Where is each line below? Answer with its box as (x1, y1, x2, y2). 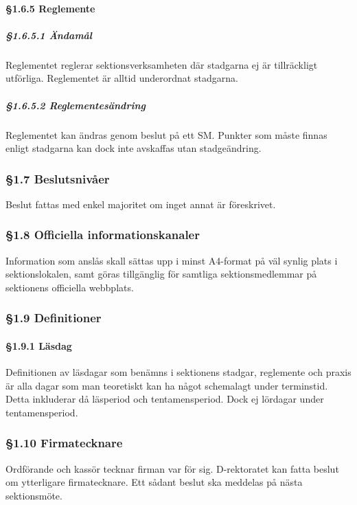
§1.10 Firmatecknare (5, 434, 123, 451)
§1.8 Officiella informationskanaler (5, 226, 200, 243)
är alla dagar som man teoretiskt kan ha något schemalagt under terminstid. (5, 378, 328, 392)
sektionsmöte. (5, 488, 62, 502)
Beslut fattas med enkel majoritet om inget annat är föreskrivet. (5, 197, 276, 211)
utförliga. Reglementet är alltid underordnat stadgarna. (5, 71, 238, 85)
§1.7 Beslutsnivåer (5, 170, 110, 187)
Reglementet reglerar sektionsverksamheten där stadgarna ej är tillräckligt (5, 57, 318, 71)
